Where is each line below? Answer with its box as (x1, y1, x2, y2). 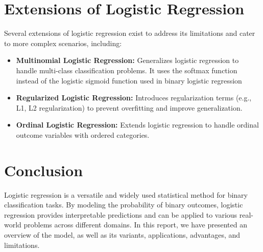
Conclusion (4, 159, 83, 180)
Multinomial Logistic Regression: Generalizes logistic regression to (16, 55, 239, 66)
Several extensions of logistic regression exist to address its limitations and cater (4, 28, 255, 38)
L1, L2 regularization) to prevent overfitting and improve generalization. (16, 102, 243, 113)
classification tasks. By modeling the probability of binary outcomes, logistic (4, 199, 243, 210)
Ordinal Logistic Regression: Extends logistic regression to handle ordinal (16, 119, 259, 130)
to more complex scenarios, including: (4, 37, 122, 48)
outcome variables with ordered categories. (16, 129, 150, 140)
